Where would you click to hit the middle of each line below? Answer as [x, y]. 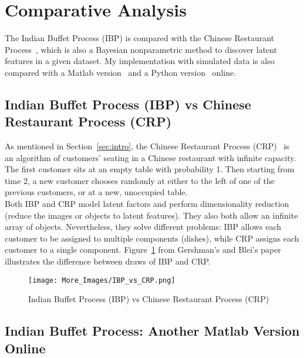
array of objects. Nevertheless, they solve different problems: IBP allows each [143, 227]
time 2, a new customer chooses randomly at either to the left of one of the [140, 180]
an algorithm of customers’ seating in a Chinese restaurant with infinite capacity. [151, 157]
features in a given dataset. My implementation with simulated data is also [140, 61]
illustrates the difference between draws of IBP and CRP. [108, 261]
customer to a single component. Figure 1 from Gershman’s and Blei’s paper [143, 250]
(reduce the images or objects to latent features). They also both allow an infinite [151, 215]
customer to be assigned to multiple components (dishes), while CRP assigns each [152, 238]
